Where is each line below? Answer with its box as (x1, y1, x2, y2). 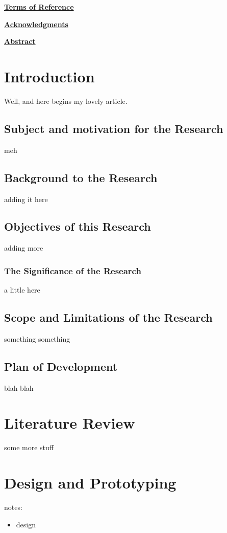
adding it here (4, 193, 48, 204)
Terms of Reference (4, 2, 74, 12)
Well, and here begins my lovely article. (4, 95, 128, 106)
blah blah (4, 382, 34, 393)
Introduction (4, 65, 95, 86)
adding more (4, 242, 43, 253)
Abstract (4, 36, 36, 47)
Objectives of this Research (4, 218, 151, 234)
